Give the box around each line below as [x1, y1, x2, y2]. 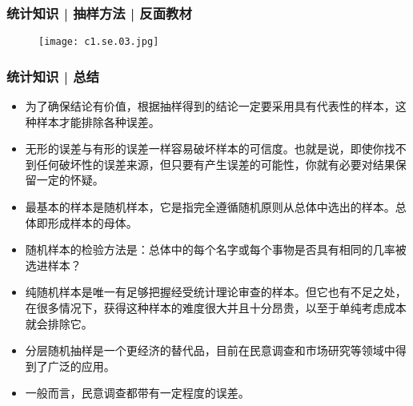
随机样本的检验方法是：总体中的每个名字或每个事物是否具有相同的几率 [25, 241, 395, 258]
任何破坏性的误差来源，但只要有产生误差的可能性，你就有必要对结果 [36, 155, 395, 172]
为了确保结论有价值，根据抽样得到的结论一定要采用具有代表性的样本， [25, 98, 395, 115]
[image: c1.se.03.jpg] [38, 36, 159, 48]
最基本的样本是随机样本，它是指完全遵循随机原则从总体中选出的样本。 [25, 199, 395, 215]
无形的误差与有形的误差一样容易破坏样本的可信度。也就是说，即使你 [25, 140, 384, 157]
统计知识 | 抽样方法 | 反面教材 [6, 2, 192, 22]
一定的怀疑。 [36, 171, 104, 188]
